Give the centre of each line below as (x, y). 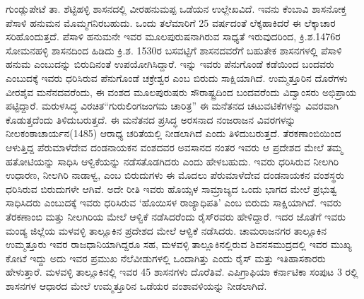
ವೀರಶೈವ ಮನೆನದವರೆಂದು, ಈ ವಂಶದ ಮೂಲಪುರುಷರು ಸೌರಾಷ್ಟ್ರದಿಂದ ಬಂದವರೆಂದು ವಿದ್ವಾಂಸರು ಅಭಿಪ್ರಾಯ (181, 92)
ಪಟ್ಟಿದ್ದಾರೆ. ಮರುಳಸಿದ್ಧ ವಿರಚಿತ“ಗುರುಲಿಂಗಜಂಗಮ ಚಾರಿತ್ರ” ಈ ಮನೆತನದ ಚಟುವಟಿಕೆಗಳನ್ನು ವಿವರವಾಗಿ (172, 106)
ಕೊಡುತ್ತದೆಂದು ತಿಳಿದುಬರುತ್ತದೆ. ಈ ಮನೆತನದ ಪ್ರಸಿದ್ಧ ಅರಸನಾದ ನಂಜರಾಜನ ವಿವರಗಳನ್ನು (151, 119)
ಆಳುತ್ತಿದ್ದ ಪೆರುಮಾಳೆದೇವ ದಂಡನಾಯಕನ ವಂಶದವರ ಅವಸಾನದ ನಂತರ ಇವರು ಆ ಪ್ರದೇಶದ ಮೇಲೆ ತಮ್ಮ (175, 147)
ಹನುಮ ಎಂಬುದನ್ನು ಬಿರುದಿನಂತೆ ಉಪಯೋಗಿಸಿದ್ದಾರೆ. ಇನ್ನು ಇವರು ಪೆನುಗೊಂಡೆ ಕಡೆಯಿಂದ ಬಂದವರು (170, 64)
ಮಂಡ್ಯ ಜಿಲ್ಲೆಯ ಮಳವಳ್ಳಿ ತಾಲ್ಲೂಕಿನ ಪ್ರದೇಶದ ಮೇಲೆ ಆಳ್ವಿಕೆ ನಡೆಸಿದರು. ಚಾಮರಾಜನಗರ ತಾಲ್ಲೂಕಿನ (166, 230)
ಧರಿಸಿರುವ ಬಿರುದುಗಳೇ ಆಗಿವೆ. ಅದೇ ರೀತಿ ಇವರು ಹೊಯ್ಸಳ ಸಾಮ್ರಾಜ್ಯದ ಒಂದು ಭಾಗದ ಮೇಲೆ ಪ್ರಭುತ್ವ (171, 188)
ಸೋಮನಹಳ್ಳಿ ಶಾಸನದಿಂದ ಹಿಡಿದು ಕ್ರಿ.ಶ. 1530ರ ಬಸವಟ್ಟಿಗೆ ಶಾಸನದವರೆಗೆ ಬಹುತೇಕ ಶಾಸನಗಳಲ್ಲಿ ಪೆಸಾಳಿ (174, 50)
